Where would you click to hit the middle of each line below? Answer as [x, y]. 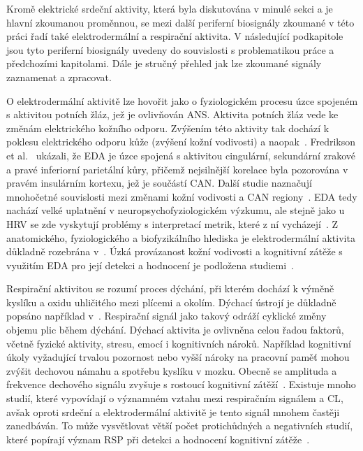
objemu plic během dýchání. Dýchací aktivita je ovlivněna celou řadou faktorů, [175, 330]
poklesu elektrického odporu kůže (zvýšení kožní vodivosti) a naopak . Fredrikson [181, 142]
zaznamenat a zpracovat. [59, 77]
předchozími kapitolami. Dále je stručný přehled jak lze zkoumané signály [164, 63]
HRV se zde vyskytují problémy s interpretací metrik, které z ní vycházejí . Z [172, 223]
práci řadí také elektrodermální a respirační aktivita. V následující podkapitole [175, 36]
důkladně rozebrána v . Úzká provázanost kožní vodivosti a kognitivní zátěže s [175, 251]
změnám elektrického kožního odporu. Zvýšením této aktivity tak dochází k [168, 128]
